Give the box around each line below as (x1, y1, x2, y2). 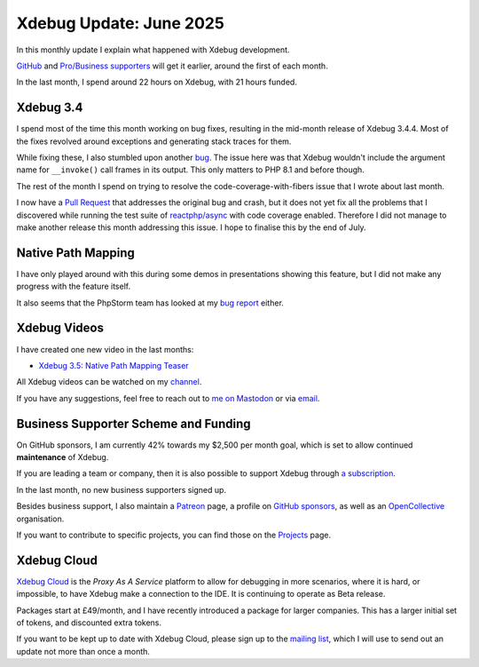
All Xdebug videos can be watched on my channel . (16, 377, 202, 387)
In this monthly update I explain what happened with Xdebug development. (16, 44, 290, 55)
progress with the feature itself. (16, 281, 131, 292)
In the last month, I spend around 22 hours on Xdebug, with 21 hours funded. (16, 76, 297, 88)
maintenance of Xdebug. (16, 452, 109, 463)
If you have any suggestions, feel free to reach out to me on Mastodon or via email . (16, 393, 320, 403)
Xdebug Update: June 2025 (16, 13, 225, 33)
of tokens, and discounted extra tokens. (16, 617, 162, 628)
